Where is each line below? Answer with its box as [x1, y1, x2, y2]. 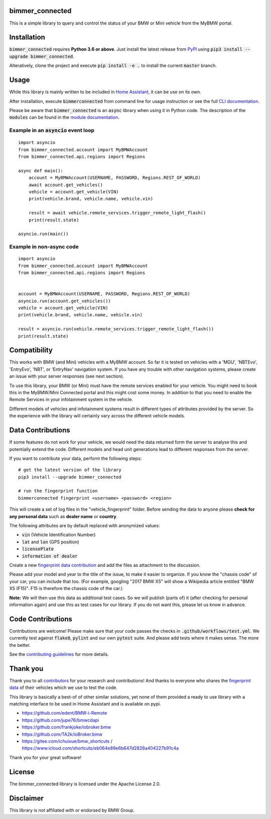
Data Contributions [9, 426, 70, 434]
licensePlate [22, 546, 54, 552]
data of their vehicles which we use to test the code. [9, 684, 118, 690]
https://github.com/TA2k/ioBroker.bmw [22, 731, 103, 737]
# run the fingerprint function [18, 488, 98, 494]
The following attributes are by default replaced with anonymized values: [9, 523, 160, 529]
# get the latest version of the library [18, 467, 121, 473]
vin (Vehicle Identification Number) [22, 532, 96, 538]
